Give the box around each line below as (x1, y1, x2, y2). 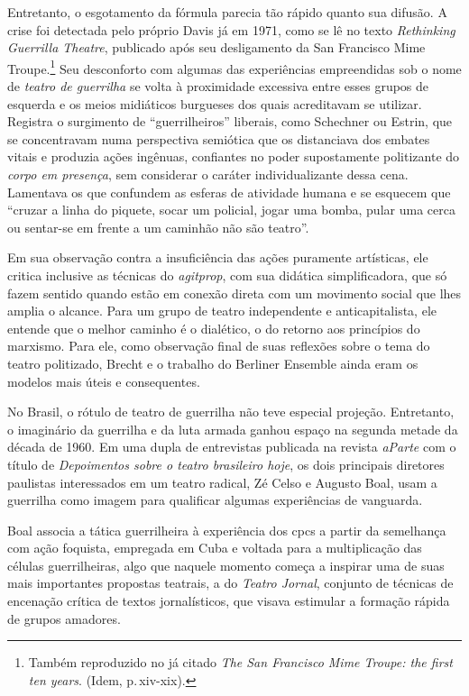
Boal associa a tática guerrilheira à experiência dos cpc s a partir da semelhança (7, 520, 446, 539)
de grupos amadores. (7, 609, 121, 627)
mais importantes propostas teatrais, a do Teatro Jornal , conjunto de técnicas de (7, 573, 454, 592)
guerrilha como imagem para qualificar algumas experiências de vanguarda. (7, 490, 423, 509)
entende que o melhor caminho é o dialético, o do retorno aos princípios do (7, 318, 420, 337)
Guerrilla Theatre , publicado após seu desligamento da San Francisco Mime (7, 38, 426, 57)
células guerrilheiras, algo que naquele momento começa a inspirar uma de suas (7, 555, 445, 574)
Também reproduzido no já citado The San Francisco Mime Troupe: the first (28, 653, 453, 672)
